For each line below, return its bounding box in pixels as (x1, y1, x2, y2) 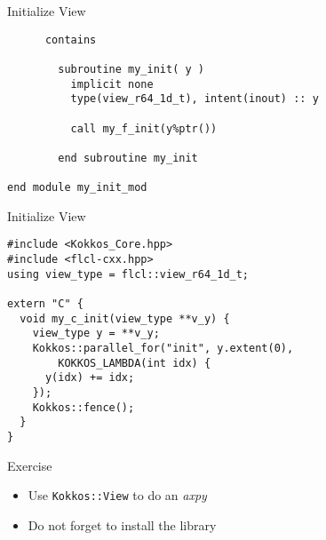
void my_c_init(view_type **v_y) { (20, 312, 230, 325)
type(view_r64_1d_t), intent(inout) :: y (70, 92, 319, 106)
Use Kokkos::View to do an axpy (28, 486, 207, 504)
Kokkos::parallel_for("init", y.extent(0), (32, 342, 294, 354)
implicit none (70, 77, 154, 91)
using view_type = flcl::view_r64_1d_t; (7, 267, 250, 281)
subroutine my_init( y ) (58, 62, 204, 75)
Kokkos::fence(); (32, 401, 135, 414)
